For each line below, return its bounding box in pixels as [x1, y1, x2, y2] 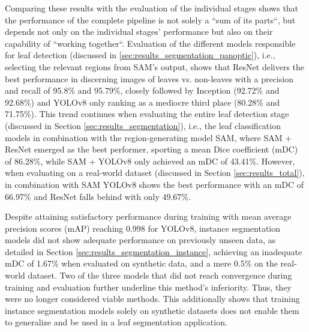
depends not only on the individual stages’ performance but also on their [5, 25, 273, 38]
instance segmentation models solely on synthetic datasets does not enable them [5, 304, 299, 316]
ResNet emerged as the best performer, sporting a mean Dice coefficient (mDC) [5, 143, 298, 155]
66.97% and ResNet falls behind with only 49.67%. [5, 190, 191, 202]
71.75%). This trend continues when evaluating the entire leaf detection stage [5, 107, 289, 120]
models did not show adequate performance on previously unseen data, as [5, 234, 276, 246]
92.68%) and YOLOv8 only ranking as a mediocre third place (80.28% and [5, 95, 280, 108]
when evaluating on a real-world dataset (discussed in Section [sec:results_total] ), [5, 166, 305, 179]
